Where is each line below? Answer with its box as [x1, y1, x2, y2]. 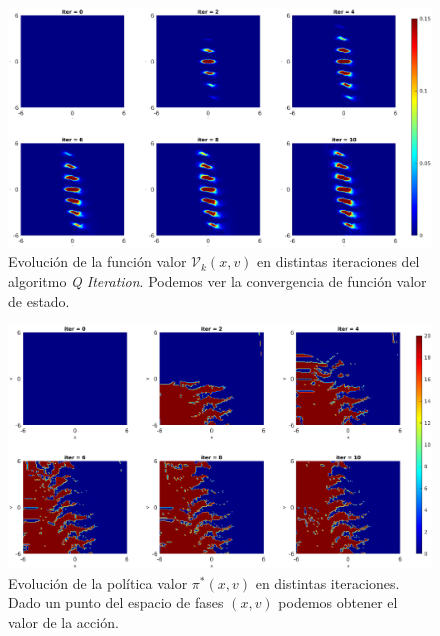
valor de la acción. [8, 611, 119, 632]
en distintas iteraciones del [257, 251, 420, 272]
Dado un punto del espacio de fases [8, 592, 224, 613]
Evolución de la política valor [8, 572, 188, 593]
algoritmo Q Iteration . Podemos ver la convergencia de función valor [8, 270, 427, 291]
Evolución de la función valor [8, 251, 187, 272]
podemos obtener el [278, 592, 398, 613]
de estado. [8, 290, 70, 311]
